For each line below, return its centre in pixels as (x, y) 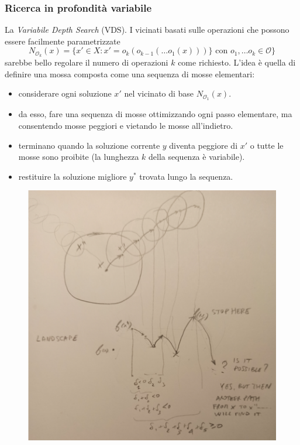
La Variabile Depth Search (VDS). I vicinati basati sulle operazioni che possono (147, 30)
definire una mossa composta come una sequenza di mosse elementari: (130, 73)
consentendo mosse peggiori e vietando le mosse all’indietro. (126, 125)
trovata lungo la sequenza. (186, 176)
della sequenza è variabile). (197, 157)
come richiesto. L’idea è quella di (237, 62)
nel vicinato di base (159, 93)
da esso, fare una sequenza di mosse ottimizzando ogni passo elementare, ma (155, 114)
